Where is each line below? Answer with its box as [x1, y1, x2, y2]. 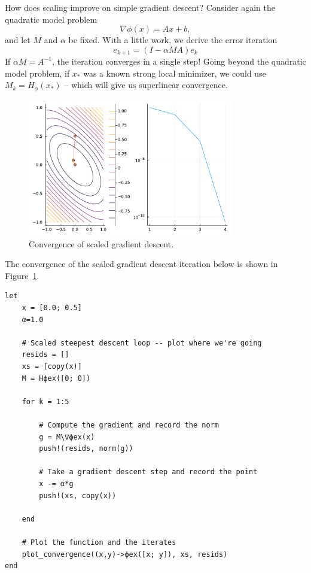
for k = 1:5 [22, 397, 69, 406]
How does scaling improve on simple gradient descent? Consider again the [5, 1, 275, 13]
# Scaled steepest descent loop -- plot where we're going [22, 338, 262, 347]
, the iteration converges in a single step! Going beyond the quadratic [52, 55, 306, 68]
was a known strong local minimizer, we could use [83, 66, 266, 79]
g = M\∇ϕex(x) [39, 432, 95, 441]
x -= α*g [39, 479, 74, 488]
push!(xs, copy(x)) [39, 491, 117, 500]
